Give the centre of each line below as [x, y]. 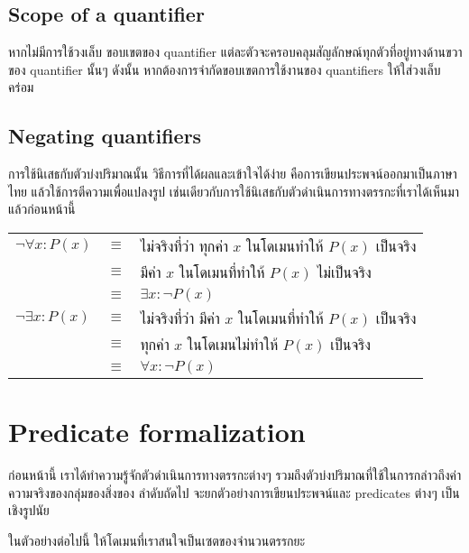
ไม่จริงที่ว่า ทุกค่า [184, 245]
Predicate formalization [157, 432]
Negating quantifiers [105, 136]
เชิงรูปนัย [29, 510]
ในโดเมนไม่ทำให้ [233, 344]
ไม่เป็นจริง [344, 272]
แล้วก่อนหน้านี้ [42, 209]
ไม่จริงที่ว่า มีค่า [180, 318]
